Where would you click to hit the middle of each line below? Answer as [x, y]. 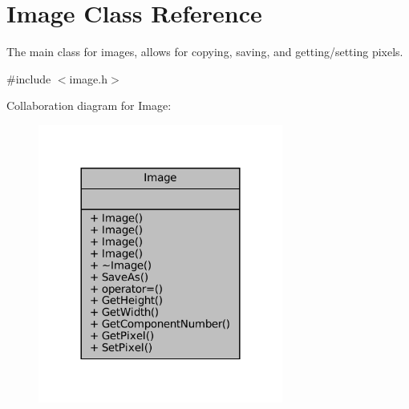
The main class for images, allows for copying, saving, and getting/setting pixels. [205, 52]
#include [29, 78]
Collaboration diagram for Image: [89, 105]
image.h [89, 78]
